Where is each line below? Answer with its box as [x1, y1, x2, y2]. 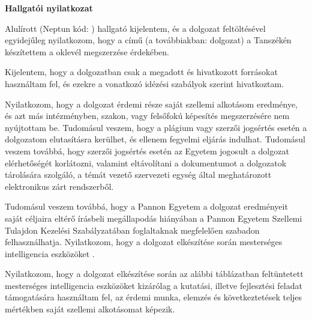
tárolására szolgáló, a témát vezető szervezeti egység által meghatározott [5, 168, 272, 181]
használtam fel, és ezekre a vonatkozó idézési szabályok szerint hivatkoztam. [5, 77, 284, 90]
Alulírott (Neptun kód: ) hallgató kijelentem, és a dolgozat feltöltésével [5, 22, 266, 34]
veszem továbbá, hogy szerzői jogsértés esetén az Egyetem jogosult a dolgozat [5, 144, 289, 157]
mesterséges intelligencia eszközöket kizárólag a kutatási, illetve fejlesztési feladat [5, 279, 302, 291]
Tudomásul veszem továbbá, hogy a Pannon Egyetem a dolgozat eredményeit [5, 200, 288, 213]
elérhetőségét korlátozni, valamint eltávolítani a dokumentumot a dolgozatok [5, 156, 287, 169]
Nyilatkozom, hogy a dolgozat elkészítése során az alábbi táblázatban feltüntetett [5, 267, 304, 280]
